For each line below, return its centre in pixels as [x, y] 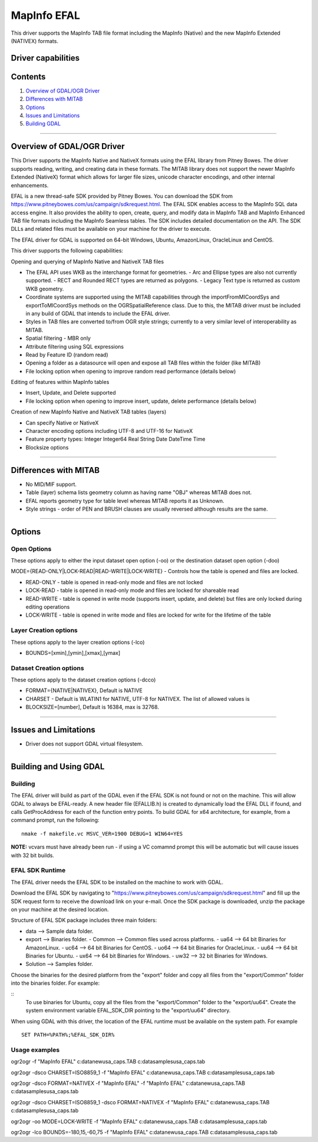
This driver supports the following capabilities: [67, 251]
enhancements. [30, 185]
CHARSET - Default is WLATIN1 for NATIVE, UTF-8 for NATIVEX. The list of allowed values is [138, 699]
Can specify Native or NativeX [62, 423]
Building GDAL [43, 124]
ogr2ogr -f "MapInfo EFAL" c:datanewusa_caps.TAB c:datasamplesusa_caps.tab [108, 1062]
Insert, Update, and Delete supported [71, 393]
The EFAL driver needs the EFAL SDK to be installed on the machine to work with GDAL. [117, 882]
